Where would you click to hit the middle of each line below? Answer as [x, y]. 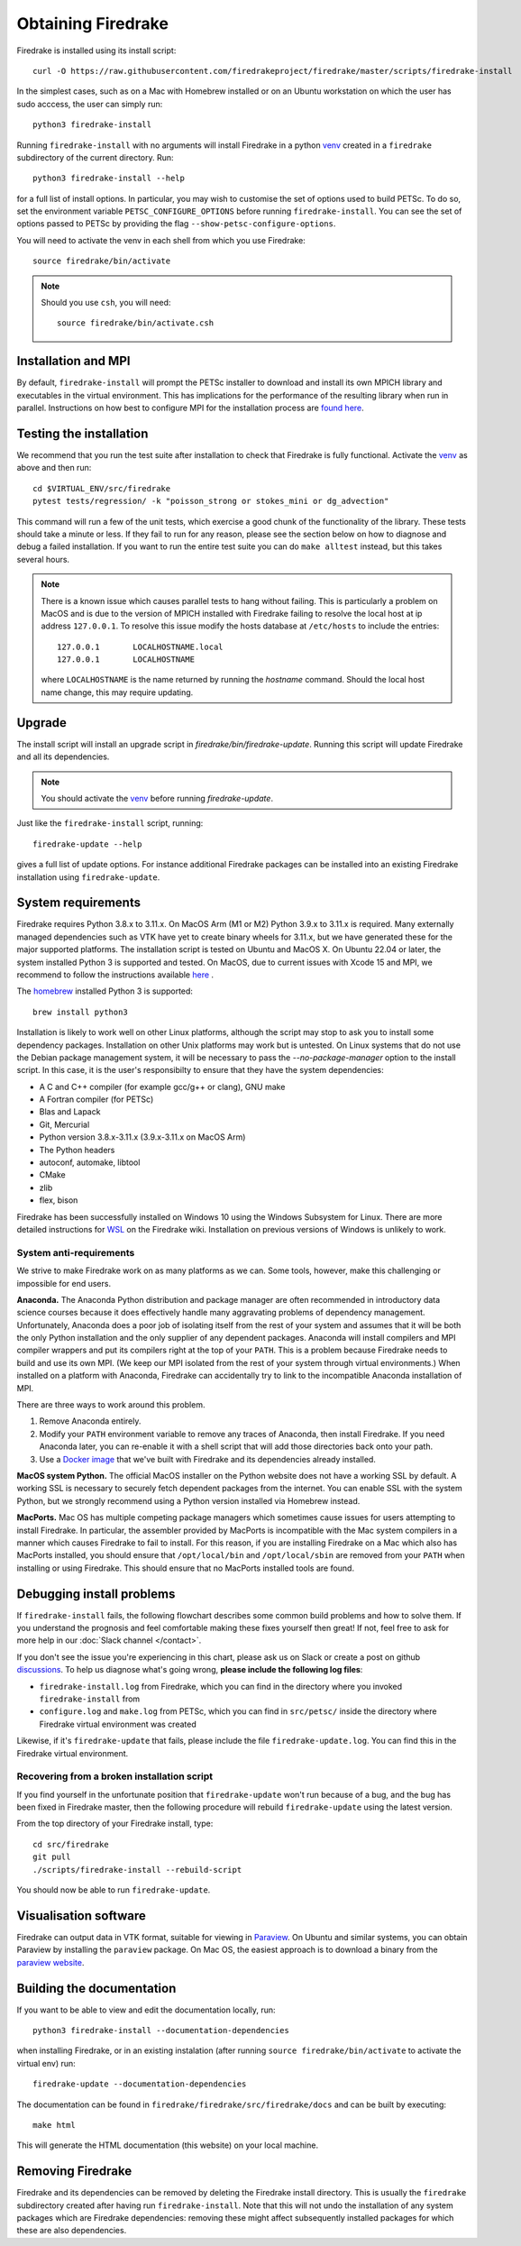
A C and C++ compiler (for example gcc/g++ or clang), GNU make [162, 1086]
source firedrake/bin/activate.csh [136, 323]
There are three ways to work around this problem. [111, 1405]
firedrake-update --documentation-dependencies [140, 2084]
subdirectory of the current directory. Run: [96, 157]
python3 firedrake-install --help [109, 179]
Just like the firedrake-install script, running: [110, 823]
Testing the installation [82, 433]
